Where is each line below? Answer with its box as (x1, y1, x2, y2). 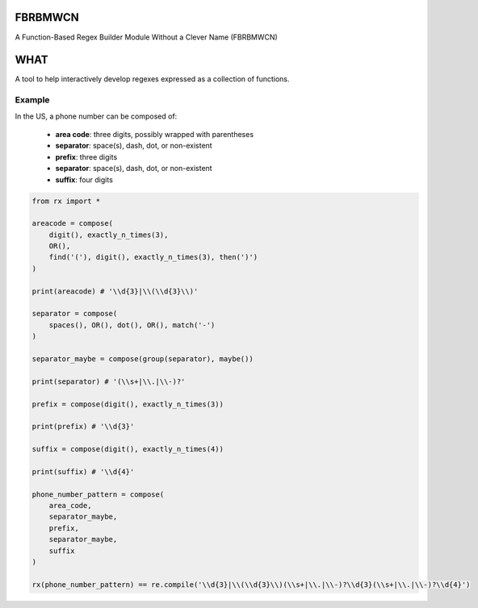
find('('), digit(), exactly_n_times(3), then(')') (48, 252, 258, 262)
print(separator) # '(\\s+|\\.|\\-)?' (31, 377, 186, 386)
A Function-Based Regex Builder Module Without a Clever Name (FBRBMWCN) (15, 32, 278, 42)
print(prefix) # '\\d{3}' (31, 422, 135, 431)
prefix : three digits (55, 152, 118, 161)
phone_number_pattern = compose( (31, 489, 165, 499)
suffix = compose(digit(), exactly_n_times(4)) (31, 444, 224, 454)
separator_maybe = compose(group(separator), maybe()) (31, 354, 254, 363)
